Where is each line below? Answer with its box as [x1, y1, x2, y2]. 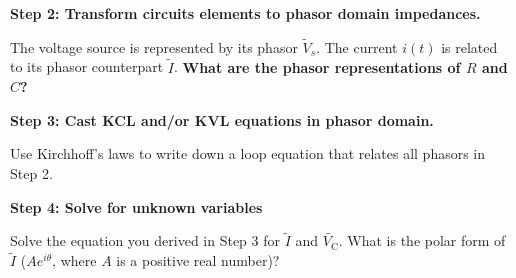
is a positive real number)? [116, 250, 280, 271]
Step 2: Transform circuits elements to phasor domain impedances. [10, 3, 481, 23]
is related [441, 36, 498, 57]
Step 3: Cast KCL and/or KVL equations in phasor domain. [10, 109, 434, 130]
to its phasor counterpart [10, 56, 164, 77]
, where [52, 250, 97, 271]
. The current [316, 36, 398, 57]
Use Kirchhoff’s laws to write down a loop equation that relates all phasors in [10, 143, 486, 164]
